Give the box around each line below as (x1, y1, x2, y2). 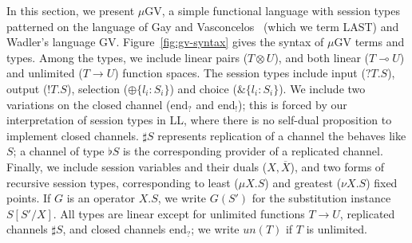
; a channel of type (13, 143, 105, 159)
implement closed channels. (6, 127, 139, 143)
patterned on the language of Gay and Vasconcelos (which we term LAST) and (6, 18, 399, 34)
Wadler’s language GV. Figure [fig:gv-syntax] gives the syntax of (6, 33, 324, 50)
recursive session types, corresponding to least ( (6, 174, 239, 190)
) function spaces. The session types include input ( (114, 65, 366, 81)
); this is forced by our (237, 96, 347, 112)
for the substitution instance (252, 190, 391, 206)
